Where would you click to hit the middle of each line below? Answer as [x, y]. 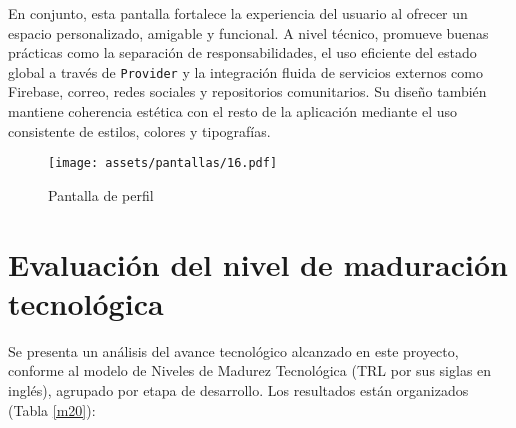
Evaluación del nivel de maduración [258, 263]
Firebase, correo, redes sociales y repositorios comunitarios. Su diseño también [247, 91]
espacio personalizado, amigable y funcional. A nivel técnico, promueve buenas [248, 32]
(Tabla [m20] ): [52, 409]
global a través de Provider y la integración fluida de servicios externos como [245, 71]
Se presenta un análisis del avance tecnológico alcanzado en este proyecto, [233, 350]
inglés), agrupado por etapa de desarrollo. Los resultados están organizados [238, 389]
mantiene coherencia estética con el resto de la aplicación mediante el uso [233, 111]
